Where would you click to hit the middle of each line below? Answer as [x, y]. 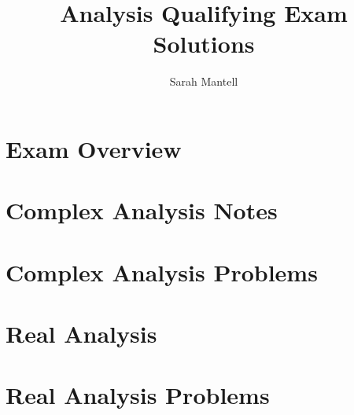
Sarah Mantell [204, 81]
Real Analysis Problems [138, 395]
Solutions [204, 44]
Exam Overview [94, 148]
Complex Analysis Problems [162, 272]
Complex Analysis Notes [142, 210]
